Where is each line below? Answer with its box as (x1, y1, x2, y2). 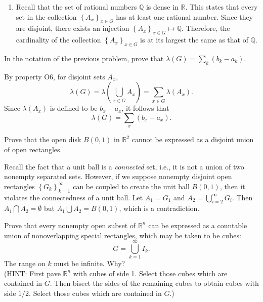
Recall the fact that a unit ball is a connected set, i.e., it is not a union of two (4, 161, 244, 171)
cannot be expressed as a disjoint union (131, 134, 254, 145)
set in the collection (16, 11, 77, 22)
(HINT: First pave (4, 268, 61, 278)
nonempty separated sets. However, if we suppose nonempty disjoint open (4, 171, 232, 182)
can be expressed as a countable (148, 220, 247, 230)
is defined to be (50, 103, 98, 113)
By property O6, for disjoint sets (4, 71, 105, 81)
